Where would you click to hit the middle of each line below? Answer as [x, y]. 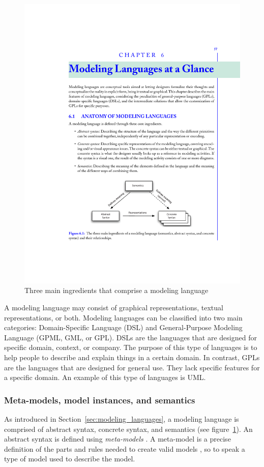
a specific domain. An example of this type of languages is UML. [105, 377]
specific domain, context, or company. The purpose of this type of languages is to [131, 347]
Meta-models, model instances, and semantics [100, 400]
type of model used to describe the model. [70, 459]
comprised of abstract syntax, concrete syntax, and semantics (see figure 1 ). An [128, 429]
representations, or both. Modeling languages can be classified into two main [123, 317]
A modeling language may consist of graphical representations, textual [114, 308]
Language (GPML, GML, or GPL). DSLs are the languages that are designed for [130, 337]
